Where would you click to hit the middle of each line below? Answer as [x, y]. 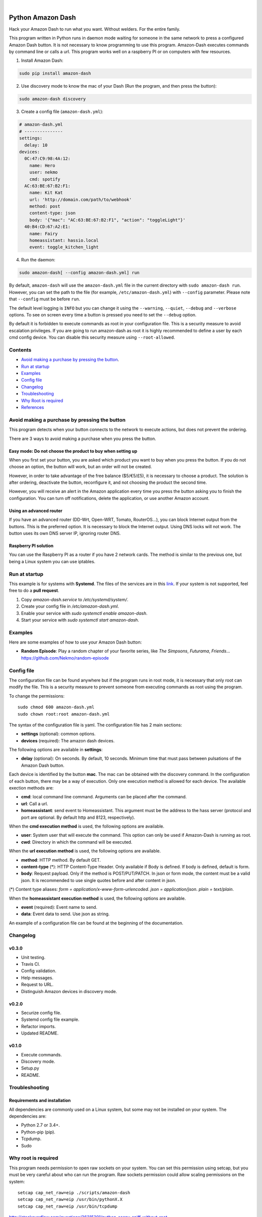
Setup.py [30, 1068]
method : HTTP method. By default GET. [61, 860]
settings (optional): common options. [58, 734]
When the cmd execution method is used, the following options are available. [87, 826]
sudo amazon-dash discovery [52, 99]
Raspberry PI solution [31, 546]
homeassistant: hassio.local [64, 240]
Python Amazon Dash [42, 17]
